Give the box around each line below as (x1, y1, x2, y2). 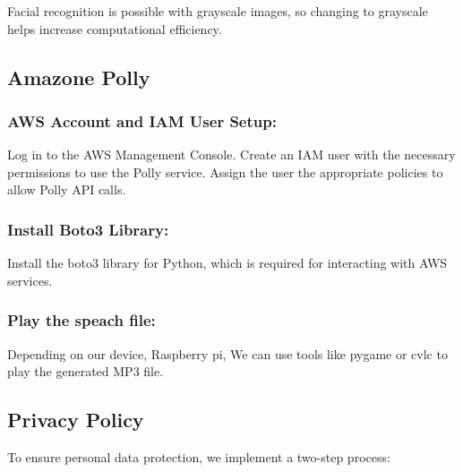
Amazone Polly (7, 63, 150, 90)
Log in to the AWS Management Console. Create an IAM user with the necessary (7, 145, 456, 164)
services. (7, 270, 53, 289)
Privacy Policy (7, 406, 144, 433)
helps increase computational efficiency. (7, 19, 222, 38)
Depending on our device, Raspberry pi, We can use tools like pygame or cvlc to (7, 344, 448, 363)
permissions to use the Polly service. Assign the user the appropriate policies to (7, 162, 443, 181)
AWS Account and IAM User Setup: (7, 109, 277, 132)
